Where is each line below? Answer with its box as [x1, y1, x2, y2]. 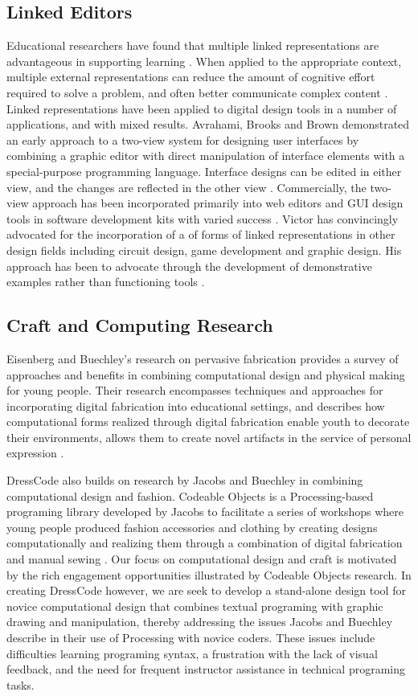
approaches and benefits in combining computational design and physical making [6, 366, 405, 383]
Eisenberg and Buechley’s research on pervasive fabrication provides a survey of [6, 350, 399, 366]
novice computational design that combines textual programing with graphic [6, 597, 383, 614]
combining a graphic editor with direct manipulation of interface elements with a [6, 147, 405, 164]
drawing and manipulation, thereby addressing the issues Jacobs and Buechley [6, 613, 393, 630]
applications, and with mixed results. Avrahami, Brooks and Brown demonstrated [6, 116, 410, 133]
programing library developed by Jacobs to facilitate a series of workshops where [6, 503, 404, 520]
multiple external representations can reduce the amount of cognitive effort [6, 68, 375, 85]
